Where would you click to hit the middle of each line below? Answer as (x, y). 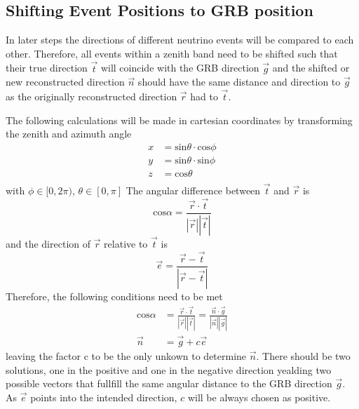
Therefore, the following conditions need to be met (114, 296)
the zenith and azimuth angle (69, 134)
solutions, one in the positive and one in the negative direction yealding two (169, 369)
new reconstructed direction (65, 82)
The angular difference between (193, 190)
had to (204, 96)
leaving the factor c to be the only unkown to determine (126, 356)
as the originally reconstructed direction (92, 96)
